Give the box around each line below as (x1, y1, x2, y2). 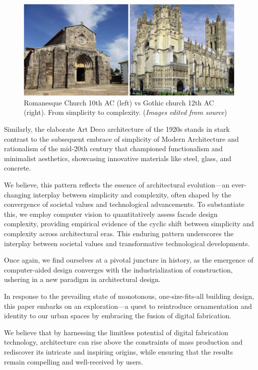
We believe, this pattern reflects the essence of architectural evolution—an (4, 180, 230, 190)
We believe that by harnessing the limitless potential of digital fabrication (4, 327, 228, 337)
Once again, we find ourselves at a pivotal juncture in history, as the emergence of (4, 255, 254, 265)
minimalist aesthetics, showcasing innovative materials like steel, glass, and (4, 153, 232, 163)
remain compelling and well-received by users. (4, 356, 143, 367)
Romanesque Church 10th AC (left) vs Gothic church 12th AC (24, 97, 214, 107)
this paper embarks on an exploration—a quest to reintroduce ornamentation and (4, 300, 252, 311)
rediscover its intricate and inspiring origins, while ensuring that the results (4, 346, 233, 357)
